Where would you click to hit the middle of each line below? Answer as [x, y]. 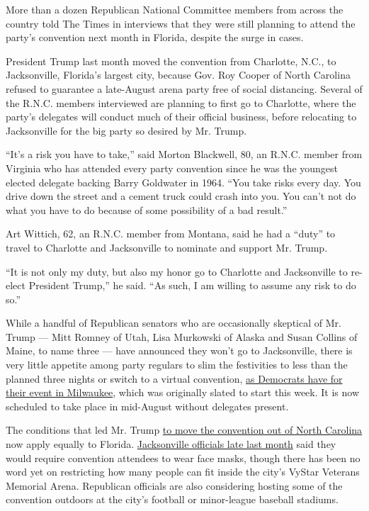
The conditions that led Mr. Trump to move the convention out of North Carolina [184, 430]
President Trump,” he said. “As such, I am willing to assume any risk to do [192, 285]
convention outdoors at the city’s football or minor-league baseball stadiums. [172, 499]
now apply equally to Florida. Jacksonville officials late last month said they [171, 444]
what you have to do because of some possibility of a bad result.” [147, 209]
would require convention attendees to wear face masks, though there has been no [183, 457]
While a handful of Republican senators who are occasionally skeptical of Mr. [174, 323]
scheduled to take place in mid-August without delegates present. [147, 406]
